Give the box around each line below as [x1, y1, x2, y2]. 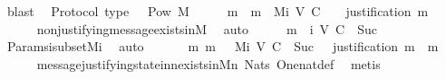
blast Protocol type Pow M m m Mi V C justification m [6, 2, 429, 20]
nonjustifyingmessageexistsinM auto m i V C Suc [36, 19, 377, 38]
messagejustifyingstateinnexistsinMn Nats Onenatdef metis [36, 54, 381, 73]
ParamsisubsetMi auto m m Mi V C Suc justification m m [6, 37, 439, 56]
